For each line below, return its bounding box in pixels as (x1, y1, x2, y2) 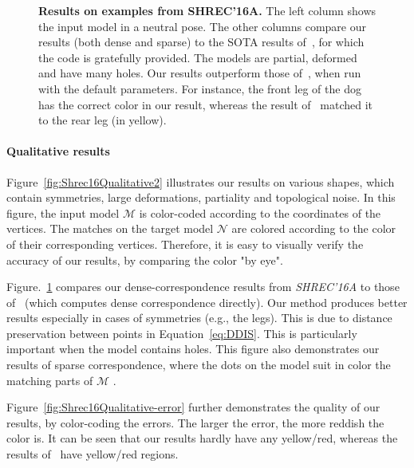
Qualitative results (6, 143, 110, 159)
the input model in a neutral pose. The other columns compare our (38, 18, 366, 34)
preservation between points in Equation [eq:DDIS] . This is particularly (6, 324, 357, 341)
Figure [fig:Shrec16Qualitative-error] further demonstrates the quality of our (6, 399, 380, 415)
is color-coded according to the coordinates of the (139, 204, 381, 221)
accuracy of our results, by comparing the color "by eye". (6, 251, 283, 268)
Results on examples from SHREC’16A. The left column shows (38, 2, 377, 18)
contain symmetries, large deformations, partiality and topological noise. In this (6, 189, 396, 206)
